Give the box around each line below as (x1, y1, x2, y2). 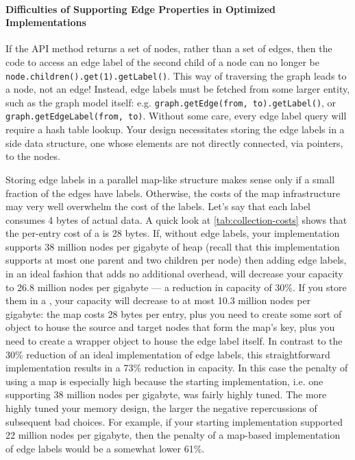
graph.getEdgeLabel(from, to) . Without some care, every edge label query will (5, 108, 347, 123)
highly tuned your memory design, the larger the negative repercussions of (5, 401, 317, 415)
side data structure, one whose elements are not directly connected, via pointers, (5, 135, 343, 150)
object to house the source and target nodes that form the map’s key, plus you (5, 320, 335, 334)
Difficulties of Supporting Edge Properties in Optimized (5, 1, 276, 16)
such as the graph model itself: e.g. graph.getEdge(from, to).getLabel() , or (5, 95, 336, 109)
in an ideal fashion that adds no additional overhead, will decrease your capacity (5, 266, 343, 281)
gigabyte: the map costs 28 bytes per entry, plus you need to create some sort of (5, 306, 342, 321)
